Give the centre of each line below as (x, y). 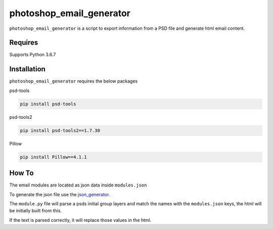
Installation (27, 69)
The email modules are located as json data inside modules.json (78, 185)
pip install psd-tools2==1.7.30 (60, 130)
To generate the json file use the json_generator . (60, 194)
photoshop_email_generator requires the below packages (74, 81)
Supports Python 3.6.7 (33, 55)
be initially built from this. (36, 211)
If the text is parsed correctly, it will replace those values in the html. (80, 220)
